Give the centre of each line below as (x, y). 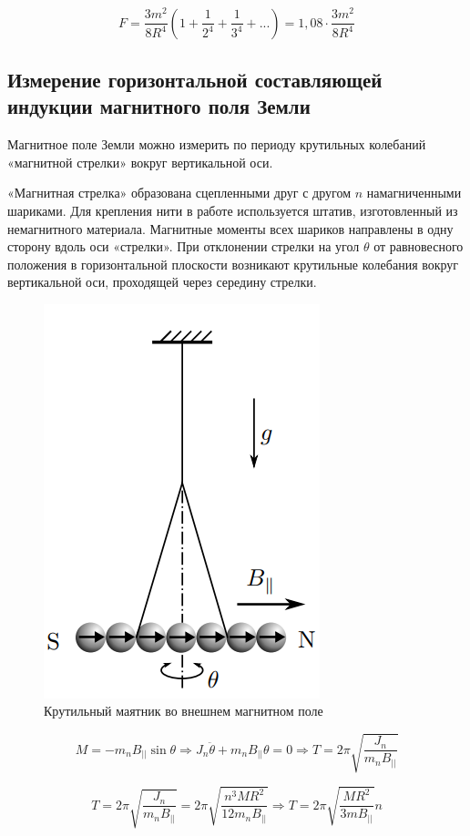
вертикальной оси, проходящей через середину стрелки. (162, 282)
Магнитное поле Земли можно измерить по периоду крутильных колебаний (217, 144)
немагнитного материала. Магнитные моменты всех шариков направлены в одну (230, 228)
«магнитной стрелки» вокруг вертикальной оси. (140, 162)
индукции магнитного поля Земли (159, 106)
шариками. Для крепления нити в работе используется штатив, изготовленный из (233, 210)
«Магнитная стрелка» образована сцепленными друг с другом (179, 193)
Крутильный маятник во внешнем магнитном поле (184, 711)
